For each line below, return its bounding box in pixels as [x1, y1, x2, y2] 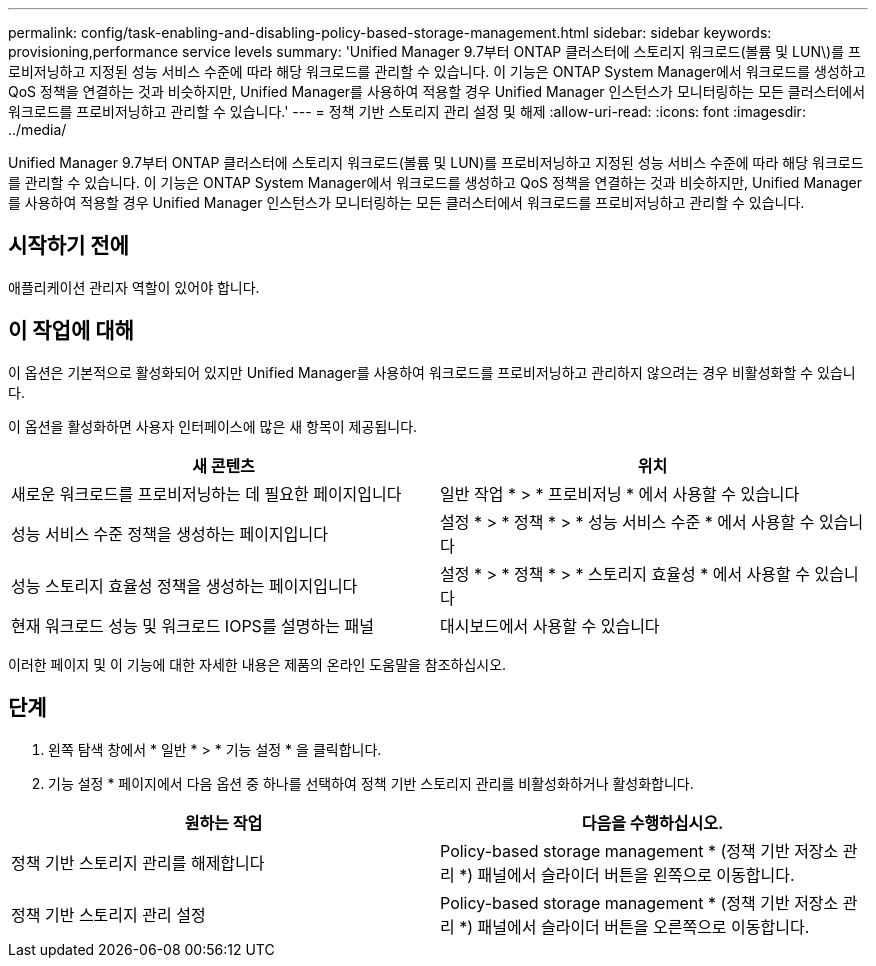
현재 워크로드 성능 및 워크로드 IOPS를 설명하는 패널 [11, 615, 374, 636]
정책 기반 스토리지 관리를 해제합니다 [11, 852, 265, 873]
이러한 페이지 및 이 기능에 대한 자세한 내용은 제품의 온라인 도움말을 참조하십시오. [8, 655, 507, 673]
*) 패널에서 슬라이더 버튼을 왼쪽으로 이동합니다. [459, 864, 795, 885]
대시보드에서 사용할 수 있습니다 [440, 615, 660, 636]
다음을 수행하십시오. [581, 812, 724, 833]
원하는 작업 [184, 812, 263, 833]
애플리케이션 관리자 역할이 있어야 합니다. [8, 278, 260, 296]
